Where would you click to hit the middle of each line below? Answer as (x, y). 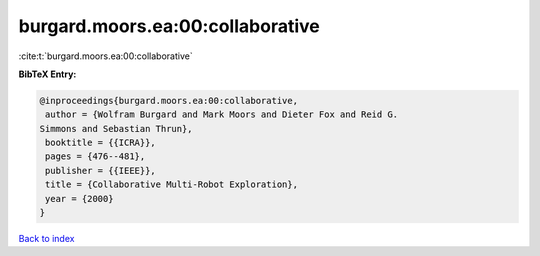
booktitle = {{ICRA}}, (101, 143)
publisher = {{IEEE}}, (101, 170)
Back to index (46, 239)
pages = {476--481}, (95, 156)
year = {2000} (79, 198)
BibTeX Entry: (47, 74)
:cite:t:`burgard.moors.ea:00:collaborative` (106, 56)
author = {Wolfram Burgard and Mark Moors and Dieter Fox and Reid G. (222, 114)
